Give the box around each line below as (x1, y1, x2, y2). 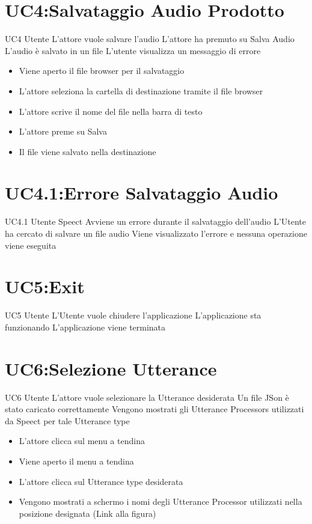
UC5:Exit (5, 274, 85, 299)
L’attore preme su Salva (19, 125, 107, 138)
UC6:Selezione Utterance (5, 356, 217, 380)
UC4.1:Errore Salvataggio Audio (5, 180, 278, 205)
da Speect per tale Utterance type (5, 414, 130, 427)
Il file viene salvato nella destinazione (19, 145, 156, 157)
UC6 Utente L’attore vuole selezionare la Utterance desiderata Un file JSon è (5, 391, 289, 403)
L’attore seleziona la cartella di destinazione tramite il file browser (19, 84, 263, 97)
